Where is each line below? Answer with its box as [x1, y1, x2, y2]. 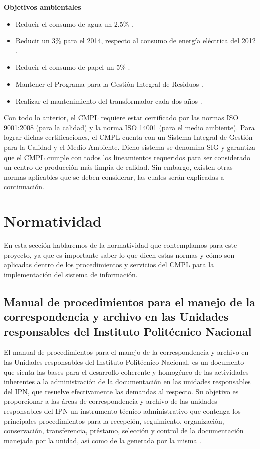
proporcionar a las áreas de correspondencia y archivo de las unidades [4, 396, 217, 406]
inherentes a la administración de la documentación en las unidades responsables [4, 376, 251, 387]
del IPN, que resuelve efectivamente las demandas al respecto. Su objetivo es [4, 386, 239, 396]
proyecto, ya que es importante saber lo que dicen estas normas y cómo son [4, 249, 235, 260]
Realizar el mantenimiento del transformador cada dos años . [15, 95, 202, 106]
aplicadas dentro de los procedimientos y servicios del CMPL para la [4, 259, 214, 270]
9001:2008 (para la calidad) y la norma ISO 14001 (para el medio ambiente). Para [4, 122, 255, 132]
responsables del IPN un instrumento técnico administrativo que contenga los [4, 405, 241, 416]
